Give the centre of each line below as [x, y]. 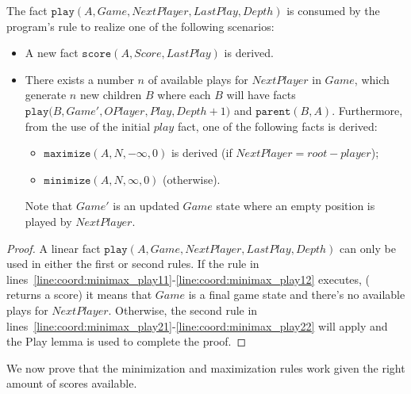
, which [372, 79]
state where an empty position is [296, 206]
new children [111, 95]
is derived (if [202, 153]
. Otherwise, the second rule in [183, 310]
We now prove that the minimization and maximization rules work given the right [206, 367]
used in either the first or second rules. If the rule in [133, 264]
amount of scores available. [72, 383]
